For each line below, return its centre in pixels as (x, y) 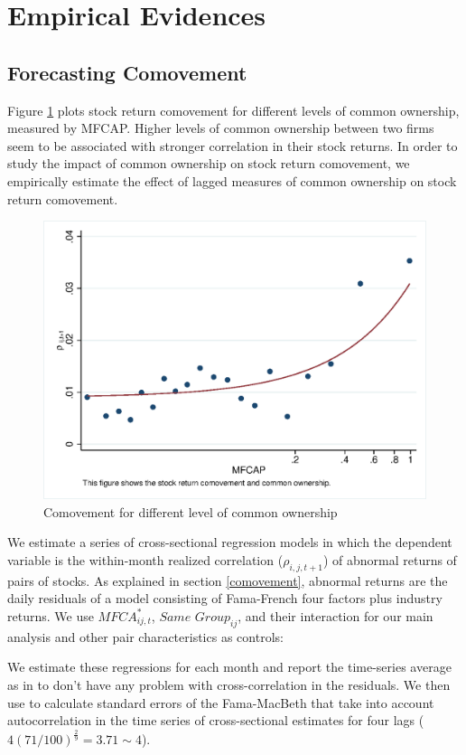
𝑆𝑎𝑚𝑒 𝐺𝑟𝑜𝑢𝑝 (195, 617)
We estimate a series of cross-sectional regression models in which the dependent (230, 542)
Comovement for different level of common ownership (191, 511)
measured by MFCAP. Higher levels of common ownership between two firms (221, 128)
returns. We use (51, 615)
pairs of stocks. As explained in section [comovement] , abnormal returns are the (228, 580)
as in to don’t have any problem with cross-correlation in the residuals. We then (229, 684)
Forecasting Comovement (127, 72)
